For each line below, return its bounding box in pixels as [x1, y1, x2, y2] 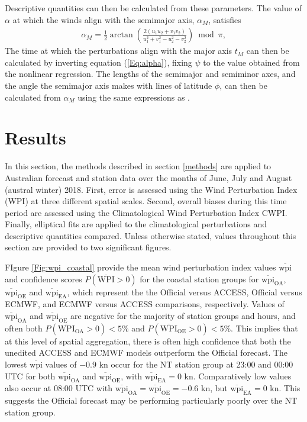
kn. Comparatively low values [184, 369, 292, 382]
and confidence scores [5, 272, 82, 285]
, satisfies [208, 13, 241, 25]
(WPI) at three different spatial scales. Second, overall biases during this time [5, 195, 287, 207]
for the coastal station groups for [140, 272, 259, 285]
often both [5, 321, 43, 334]
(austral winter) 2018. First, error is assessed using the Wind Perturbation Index [5, 183, 298, 195]
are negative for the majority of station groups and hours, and [70, 310, 296, 322]
